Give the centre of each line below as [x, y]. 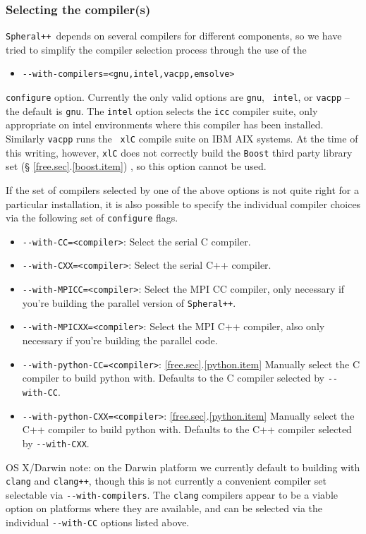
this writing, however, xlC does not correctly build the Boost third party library [179, 152]
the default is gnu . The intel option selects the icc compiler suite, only [162, 110]
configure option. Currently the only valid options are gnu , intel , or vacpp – [178, 97]
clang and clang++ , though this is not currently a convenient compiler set [166, 481]
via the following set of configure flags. [92, 218]
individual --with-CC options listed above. [98, 522]
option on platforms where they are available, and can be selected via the [164, 508]
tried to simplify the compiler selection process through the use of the [156, 49]
